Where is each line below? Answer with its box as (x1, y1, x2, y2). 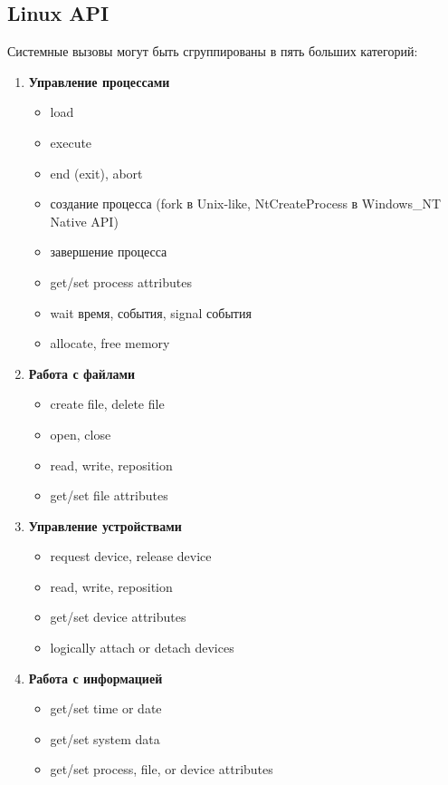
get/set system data (50, 729, 160, 748)
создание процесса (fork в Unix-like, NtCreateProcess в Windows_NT (50, 194, 442, 213)
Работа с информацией (28, 668, 163, 687)
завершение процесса (50, 242, 167, 261)
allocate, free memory (50, 334, 170, 353)
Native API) (50, 211, 119, 230)
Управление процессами (28, 72, 170, 91)
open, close (50, 424, 111, 443)
